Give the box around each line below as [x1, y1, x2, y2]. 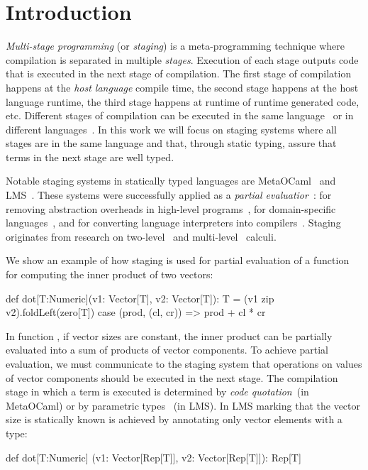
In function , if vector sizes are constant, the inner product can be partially [6, 328, 333, 343]
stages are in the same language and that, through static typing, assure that [6, 136, 337, 151]
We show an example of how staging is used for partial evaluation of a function [6, 253, 350, 268]
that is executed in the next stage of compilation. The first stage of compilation [6, 66, 352, 81]
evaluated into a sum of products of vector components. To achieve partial [6, 342, 328, 357]
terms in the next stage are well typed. [6, 149, 174, 164]
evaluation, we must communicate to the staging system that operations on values [6, 356, 362, 371]
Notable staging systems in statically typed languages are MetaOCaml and [6, 173, 336, 188]
